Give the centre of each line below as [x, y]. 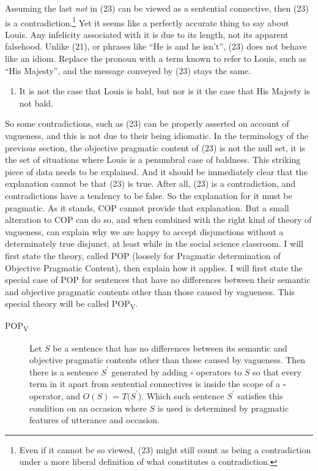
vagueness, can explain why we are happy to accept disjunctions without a [144, 231]
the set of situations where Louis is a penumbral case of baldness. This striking [153, 160]
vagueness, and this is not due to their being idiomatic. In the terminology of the [157, 135]
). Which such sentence [181, 395]
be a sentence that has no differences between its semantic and [170, 348]
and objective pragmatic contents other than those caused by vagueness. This [150, 291]
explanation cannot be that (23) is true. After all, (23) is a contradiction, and [150, 183]
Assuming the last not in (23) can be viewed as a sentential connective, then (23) [157, 8]
